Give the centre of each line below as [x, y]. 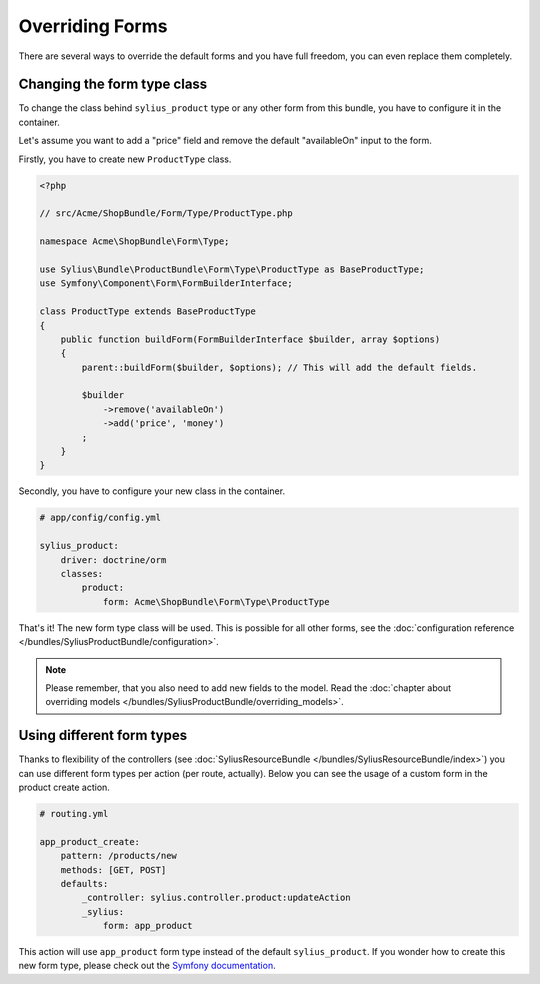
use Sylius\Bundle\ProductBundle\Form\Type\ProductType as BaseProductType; [232, 269]
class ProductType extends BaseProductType [148, 311]
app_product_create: [89, 841]
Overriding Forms [93, 26]
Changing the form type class [113, 84]
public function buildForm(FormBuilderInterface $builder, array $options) [250, 339]
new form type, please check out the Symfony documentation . [147, 966]
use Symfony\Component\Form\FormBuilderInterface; [166, 283]
